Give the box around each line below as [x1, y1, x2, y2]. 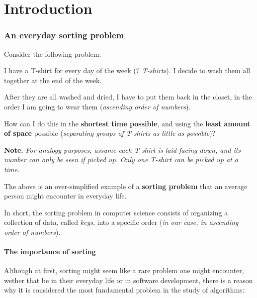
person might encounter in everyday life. [4, 191, 127, 201]
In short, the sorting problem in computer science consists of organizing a [4, 207, 228, 217]
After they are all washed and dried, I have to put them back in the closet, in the [4, 92, 252, 102]
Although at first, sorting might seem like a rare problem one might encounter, [4, 265, 244, 276]
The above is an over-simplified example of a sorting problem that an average [4, 181, 248, 191]
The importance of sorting [4, 246, 96, 257]
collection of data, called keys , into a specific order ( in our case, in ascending [4, 217, 239, 227]
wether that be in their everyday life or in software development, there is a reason [4, 275, 253, 285]
